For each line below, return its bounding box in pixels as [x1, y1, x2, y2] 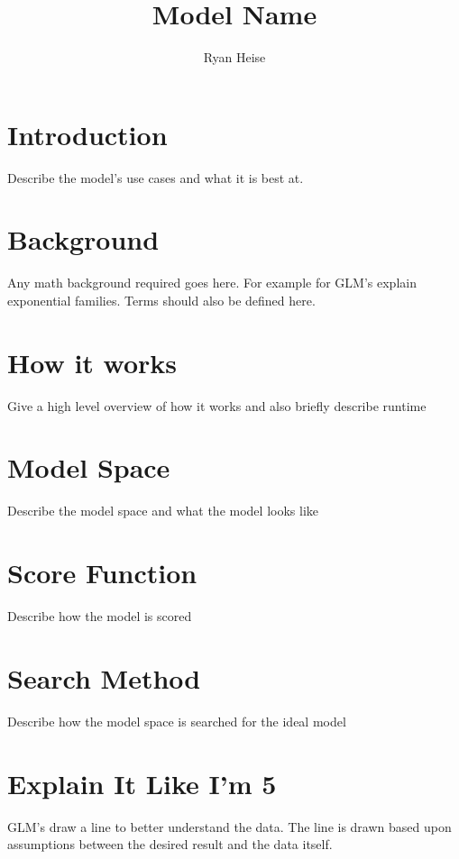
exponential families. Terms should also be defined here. [7, 290, 316, 309]
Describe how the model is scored [7, 607, 192, 626]
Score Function [7, 554, 197, 591]
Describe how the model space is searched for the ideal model [7, 711, 346, 730]
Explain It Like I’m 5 [7, 764, 277, 801]
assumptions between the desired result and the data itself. [7, 835, 333, 854]
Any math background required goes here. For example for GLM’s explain [7, 273, 417, 292]
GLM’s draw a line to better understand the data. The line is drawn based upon [7, 817, 452, 836]
